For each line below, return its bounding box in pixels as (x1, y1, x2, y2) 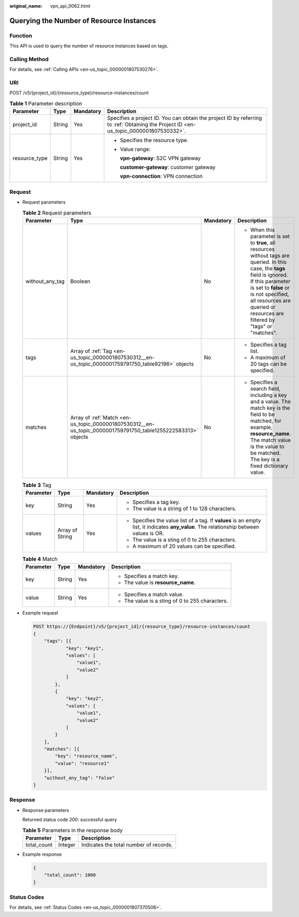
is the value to (250, 443, 285, 450)
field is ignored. (250, 271, 288, 278)
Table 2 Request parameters (22, 209, 92, 216)
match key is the (250, 404, 290, 411)
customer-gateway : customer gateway (120, 164, 216, 171)
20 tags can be (250, 360, 287, 367)
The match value (250, 436, 291, 443)
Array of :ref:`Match (70, 414, 118, 421)
